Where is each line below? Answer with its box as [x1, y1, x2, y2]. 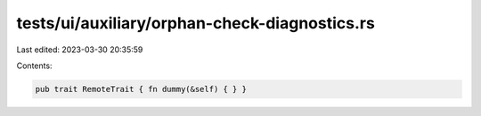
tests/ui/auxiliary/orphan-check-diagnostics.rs [16, 13, 376, 33]
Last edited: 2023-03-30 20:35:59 [16, 44, 143, 55]
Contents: [16, 60, 53, 71]
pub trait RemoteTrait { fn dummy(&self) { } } [35, 84, 247, 94]
